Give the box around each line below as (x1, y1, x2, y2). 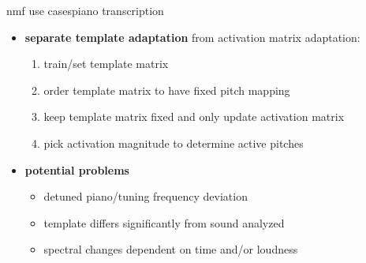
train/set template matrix (43, 55, 169, 72)
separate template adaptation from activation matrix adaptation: (24, 28, 360, 45)
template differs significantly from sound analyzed (43, 214, 285, 231)
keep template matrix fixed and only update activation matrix (43, 108, 345, 125)
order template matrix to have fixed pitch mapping (43, 81, 290, 98)
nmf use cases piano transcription (6, 2, 164, 18)
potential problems (24, 161, 129, 178)
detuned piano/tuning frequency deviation (43, 188, 248, 205)
